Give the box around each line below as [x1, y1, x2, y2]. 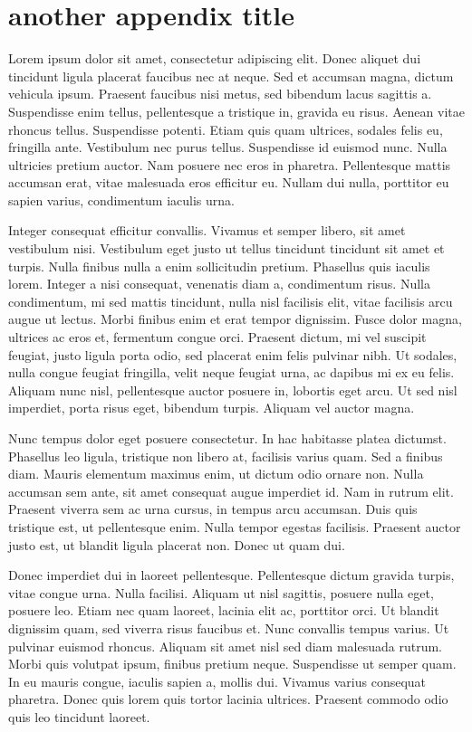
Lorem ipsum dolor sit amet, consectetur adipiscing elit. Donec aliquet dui [8, 49, 421, 68]
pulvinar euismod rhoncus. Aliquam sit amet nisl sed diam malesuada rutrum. [8, 636, 442, 655]
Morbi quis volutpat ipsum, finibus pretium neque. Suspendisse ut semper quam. [8, 654, 457, 673]
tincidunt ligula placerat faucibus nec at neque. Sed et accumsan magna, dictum [8, 66, 454, 85]
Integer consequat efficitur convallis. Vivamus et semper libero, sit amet [8, 221, 406, 240]
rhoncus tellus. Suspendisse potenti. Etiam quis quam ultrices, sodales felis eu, [8, 119, 443, 138]
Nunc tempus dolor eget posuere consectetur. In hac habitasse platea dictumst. [8, 429, 447, 447]
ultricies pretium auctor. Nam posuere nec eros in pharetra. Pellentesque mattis [8, 155, 451, 174]
